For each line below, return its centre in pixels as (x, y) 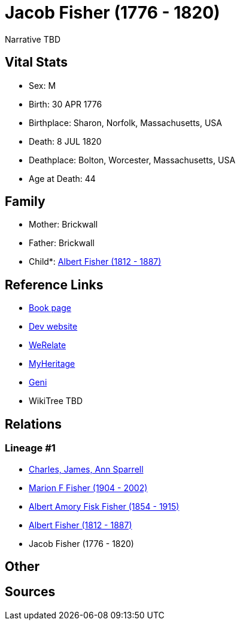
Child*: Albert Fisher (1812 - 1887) (95, 262)
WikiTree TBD (56, 401)
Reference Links (54, 285)
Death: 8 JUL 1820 (65, 141)
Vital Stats (37, 62)
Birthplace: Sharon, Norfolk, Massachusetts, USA (125, 122)
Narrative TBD (33, 39)
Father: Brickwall (62, 243)
